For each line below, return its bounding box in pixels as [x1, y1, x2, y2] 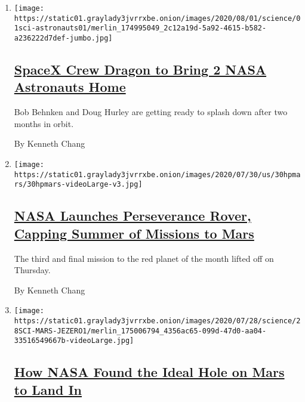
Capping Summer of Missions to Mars [14, 224, 254, 242]
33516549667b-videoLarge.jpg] [14, 336, 134, 345]
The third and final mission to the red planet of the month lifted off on [14, 252, 274, 264]
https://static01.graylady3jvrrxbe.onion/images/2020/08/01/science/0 [14, 14, 301, 23]
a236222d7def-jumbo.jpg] [14, 33, 113, 42]
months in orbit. [14, 117, 74, 129]
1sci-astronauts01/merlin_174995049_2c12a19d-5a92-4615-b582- [14, 24, 267, 33]
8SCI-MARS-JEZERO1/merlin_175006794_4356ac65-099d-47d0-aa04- [14, 326, 267, 335]
